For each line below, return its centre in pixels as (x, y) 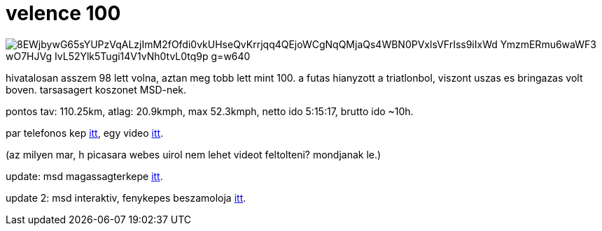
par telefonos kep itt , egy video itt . (85, 133)
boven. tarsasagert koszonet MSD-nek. (96, 89)
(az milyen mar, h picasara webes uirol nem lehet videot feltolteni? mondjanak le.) (194, 154)
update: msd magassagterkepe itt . (84, 176)
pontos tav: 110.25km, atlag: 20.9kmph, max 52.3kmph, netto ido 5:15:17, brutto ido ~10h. (210, 111)
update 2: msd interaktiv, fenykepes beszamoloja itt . (126, 198)
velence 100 (63, 13)
